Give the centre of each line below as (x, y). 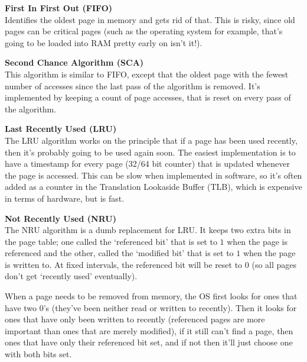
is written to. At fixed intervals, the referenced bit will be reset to (124, 264)
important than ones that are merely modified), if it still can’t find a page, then (149, 330)
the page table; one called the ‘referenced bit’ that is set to (111, 241)
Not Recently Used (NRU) (61, 218)
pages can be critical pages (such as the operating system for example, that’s (144, 31)
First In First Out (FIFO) (59, 8)
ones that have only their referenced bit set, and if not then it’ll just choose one (149, 342)
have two (21, 307)
